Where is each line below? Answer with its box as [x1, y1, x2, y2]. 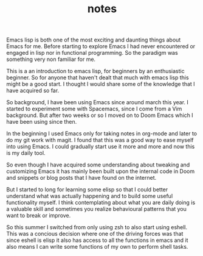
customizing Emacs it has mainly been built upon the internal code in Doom [6, 168, 195, 175]
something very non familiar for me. [6, 55, 96, 63]
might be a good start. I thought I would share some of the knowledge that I [6, 80, 196, 88]
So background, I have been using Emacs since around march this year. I [6, 99, 188, 106]
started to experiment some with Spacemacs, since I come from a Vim [6, 105, 182, 113]
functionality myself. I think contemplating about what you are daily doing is [6, 199, 196, 206]
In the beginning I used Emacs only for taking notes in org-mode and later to [6, 130, 198, 137]
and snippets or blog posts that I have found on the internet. [6, 174, 157, 182]
